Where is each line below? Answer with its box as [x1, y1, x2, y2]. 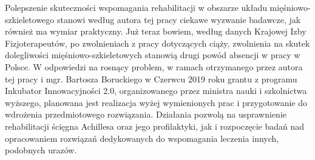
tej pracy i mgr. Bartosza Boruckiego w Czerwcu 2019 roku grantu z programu [5, 72, 297, 85]
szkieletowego [5, 13, 55, 25]
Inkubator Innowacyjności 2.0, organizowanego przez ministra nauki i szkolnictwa [5, 84, 307, 97]
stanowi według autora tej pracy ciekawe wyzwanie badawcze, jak [56, 13, 301, 25]
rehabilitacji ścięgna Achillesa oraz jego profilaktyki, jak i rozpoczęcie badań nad [5, 119, 305, 132]
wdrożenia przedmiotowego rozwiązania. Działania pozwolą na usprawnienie [5, 108, 287, 121]
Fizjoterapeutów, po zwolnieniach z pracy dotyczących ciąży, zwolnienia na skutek [5, 36, 310, 49]
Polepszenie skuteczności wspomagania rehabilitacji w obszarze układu [5, 1, 267, 13]
